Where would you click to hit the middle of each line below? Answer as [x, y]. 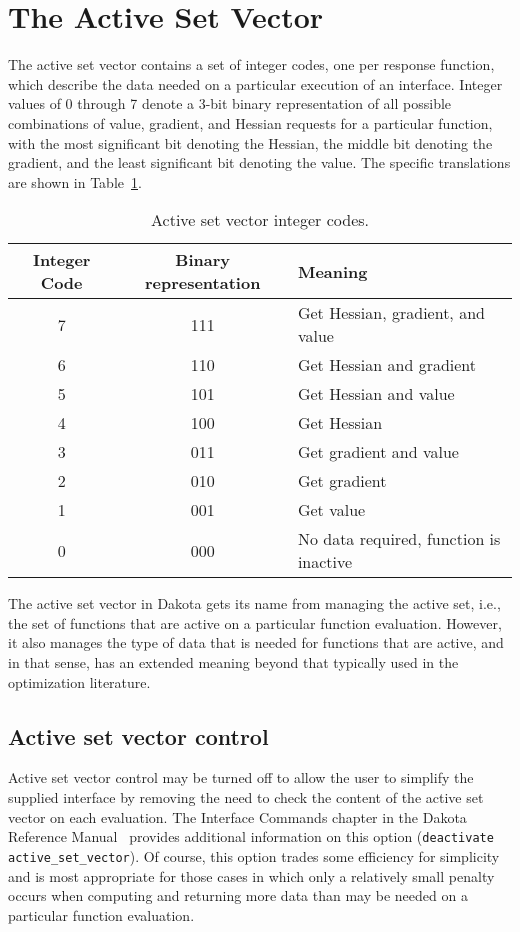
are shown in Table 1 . [75, 181]
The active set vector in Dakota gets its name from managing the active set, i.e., [254, 603]
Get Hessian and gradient [387, 365]
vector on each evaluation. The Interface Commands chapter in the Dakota [237, 816]
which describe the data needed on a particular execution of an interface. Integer [255, 83]
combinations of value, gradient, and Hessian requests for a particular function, [250, 122]
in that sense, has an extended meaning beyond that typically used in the [233, 662]
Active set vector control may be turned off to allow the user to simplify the [241, 777]
